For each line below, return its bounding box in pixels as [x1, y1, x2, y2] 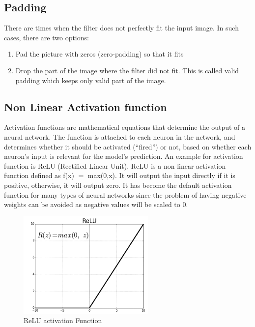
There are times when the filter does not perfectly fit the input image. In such [4, 23, 239, 33]
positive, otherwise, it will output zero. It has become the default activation [4, 179, 232, 190]
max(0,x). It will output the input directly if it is [87, 170, 235, 180]
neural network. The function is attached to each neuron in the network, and [4, 131, 235, 142]
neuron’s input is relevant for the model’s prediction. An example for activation [4, 151, 243, 161]
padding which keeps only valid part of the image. [15, 75, 166, 85]
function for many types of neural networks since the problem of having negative [4, 189, 247, 200]
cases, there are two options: [4, 32, 89, 42]
